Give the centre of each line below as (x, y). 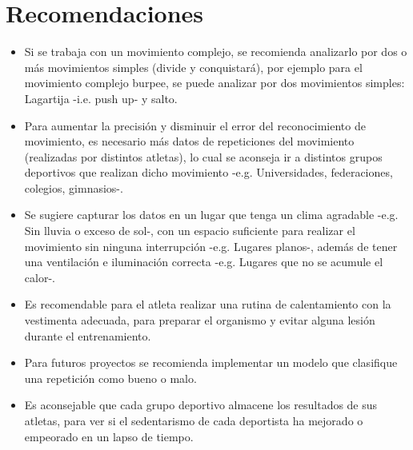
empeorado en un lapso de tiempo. (109, 436)
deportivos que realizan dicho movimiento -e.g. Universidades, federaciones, (209, 172)
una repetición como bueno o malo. (110, 378)
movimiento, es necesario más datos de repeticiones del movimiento (189, 141)
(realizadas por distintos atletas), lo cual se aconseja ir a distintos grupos (203, 156)
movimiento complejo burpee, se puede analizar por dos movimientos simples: (215, 83)
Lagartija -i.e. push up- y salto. (101, 98)
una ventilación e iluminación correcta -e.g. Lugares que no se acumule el (204, 262)
